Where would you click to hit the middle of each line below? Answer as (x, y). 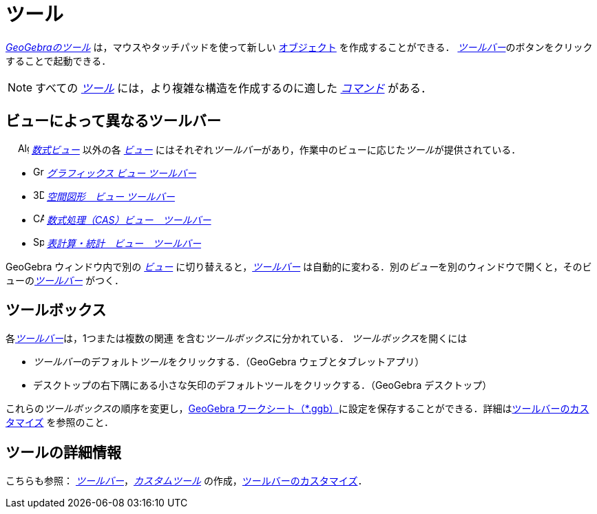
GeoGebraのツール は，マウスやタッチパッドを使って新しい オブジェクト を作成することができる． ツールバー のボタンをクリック (299, 47)
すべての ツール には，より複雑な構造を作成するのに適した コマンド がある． (234, 88)
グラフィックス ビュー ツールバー (122, 173)
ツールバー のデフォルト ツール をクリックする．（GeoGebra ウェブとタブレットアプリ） (229, 362)
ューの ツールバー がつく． (65, 280)
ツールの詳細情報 (63, 452)
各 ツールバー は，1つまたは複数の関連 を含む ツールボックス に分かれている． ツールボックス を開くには (237, 339)
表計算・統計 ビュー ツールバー (124, 243)
